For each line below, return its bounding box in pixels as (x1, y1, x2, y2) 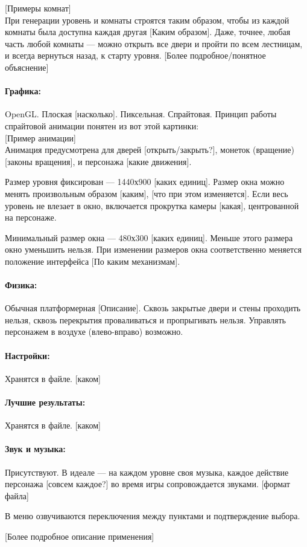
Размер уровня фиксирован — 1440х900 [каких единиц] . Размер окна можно (5, 175, 285, 188)
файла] (5, 489, 29, 502)
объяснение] (5, 60, 49, 73)
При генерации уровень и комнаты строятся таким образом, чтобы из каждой (5, 13, 290, 26)
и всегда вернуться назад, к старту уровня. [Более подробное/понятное (5, 49, 266, 62)
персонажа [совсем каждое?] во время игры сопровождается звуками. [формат (5, 477, 290, 490)
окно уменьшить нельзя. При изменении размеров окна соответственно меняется (5, 243, 302, 256)
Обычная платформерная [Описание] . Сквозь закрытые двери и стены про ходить (5, 302, 301, 314)
